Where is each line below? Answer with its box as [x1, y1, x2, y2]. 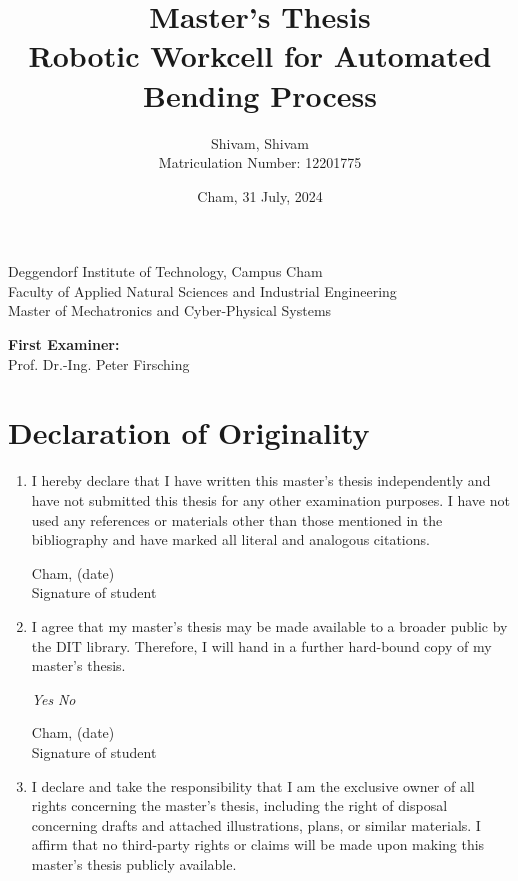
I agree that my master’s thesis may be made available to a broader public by [31, 615, 508, 636]
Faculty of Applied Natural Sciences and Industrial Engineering [8, 280, 397, 301]
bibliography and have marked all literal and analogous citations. [31, 529, 430, 550]
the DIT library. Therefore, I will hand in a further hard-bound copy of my [31, 635, 492, 656]
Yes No [31, 688, 76, 709]
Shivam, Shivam [210, 132, 309, 153]
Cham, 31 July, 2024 [197, 185, 323, 206]
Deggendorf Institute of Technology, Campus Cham [8, 261, 323, 282]
